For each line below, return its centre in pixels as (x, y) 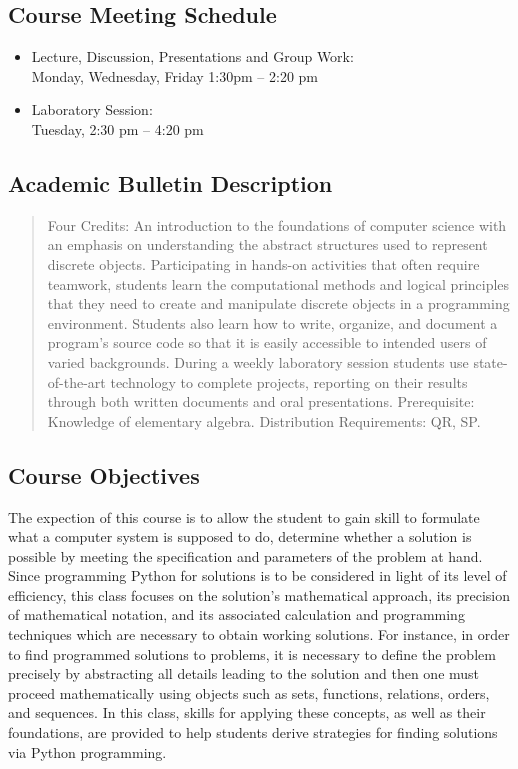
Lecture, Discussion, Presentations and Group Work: (192, 56)
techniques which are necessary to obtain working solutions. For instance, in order (259, 634)
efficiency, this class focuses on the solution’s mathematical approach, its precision (259, 594)
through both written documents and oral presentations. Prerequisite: (261, 401)
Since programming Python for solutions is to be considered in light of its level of (257, 575)
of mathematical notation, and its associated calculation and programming (236, 614)
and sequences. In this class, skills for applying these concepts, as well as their (247, 712)
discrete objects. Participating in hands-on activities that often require (263, 263)
